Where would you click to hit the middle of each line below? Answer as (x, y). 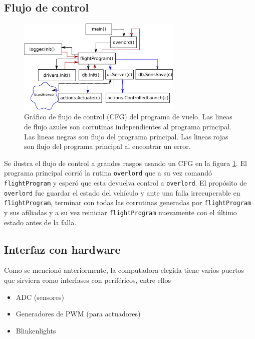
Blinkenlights (36, 330)
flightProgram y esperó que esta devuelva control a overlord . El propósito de (125, 183)
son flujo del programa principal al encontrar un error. (107, 146)
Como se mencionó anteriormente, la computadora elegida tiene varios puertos (124, 270)
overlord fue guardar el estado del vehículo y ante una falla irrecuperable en (122, 192)
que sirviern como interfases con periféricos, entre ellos (88, 280)
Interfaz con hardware (62, 249)
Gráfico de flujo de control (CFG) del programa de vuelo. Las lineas (128, 117)
